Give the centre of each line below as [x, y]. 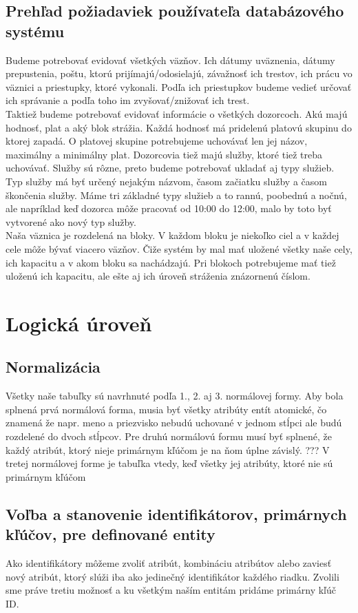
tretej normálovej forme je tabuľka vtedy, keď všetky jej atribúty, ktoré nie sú [169, 463]
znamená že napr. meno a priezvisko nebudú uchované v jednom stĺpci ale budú [174, 423]
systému [35, 31]
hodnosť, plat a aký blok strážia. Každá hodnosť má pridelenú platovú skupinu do [179, 127]
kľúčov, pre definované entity [110, 534]
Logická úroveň [79, 323]
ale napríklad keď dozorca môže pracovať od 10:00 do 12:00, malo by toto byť [169, 208]
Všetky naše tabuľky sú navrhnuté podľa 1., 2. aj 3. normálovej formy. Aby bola [175, 396]
